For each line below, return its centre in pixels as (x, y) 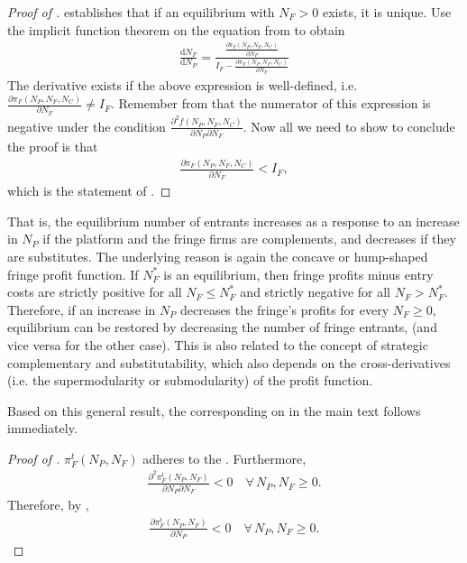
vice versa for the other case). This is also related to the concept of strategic (218, 344)
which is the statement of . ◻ (89, 191)
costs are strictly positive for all (95, 292)
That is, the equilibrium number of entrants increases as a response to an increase (233, 221)
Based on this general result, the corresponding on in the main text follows (214, 410)
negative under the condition (87, 126)
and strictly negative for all (315, 292)
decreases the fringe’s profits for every (284, 309)
